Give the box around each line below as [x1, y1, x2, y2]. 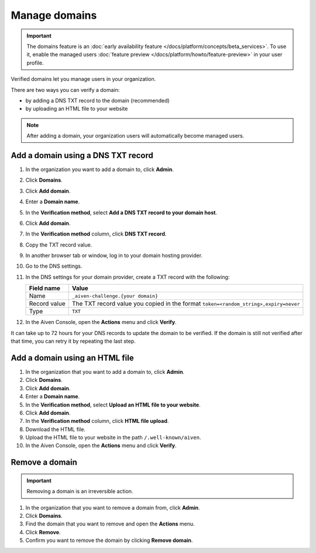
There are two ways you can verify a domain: [11, 86, 120, 93]
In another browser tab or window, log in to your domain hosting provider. [25, 252, 203, 259]
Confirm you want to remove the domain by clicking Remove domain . [25, 537, 193, 544]
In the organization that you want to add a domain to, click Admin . [25, 368, 184, 375]
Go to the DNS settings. [25, 262, 83, 269]
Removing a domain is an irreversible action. [26, 488, 133, 495]
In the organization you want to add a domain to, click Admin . [25, 166, 174, 173]
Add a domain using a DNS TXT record [11, 150, 153, 161]
